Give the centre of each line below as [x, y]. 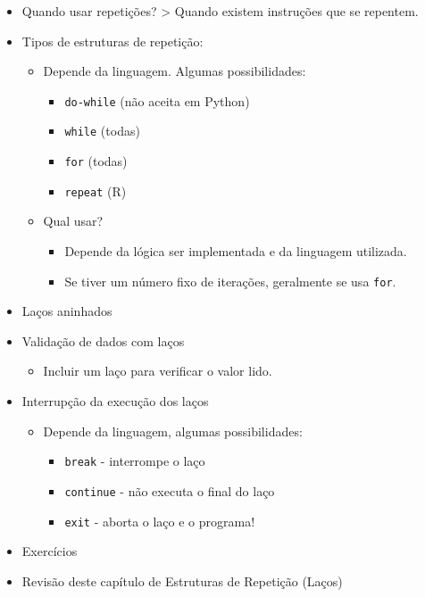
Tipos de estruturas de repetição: [112, 41]
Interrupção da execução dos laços [115, 401]
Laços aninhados [67, 311]
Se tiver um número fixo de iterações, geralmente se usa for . [230, 281]
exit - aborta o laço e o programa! [160, 521]
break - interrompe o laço [135, 461]
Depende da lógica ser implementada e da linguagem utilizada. [236, 251]
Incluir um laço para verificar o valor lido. [158, 371]
